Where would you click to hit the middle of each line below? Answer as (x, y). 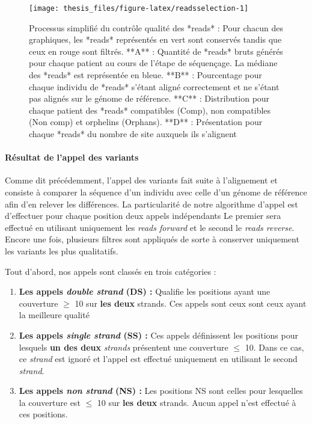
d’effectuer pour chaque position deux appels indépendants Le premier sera (143, 216)
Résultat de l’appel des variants (72, 157)
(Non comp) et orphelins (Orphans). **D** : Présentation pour (146, 122)
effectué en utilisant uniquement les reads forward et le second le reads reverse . (150, 227)
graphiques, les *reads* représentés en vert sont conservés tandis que (155, 39)
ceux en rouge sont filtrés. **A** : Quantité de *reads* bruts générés (156, 51)
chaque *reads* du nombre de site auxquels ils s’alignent (133, 134)
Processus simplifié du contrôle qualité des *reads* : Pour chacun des (156, 27)
